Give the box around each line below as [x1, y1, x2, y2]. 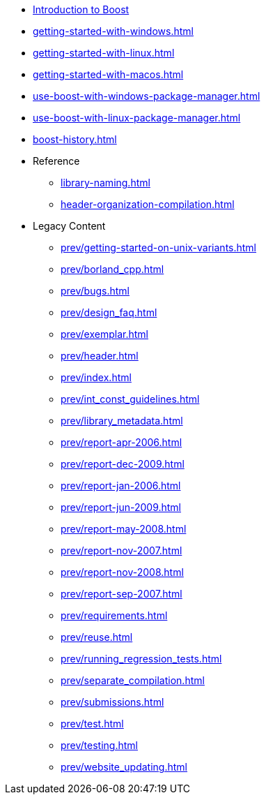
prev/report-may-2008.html [61, 523, 187, 535]
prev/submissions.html [61, 696, 164, 708]
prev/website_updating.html [61, 761, 187, 773]
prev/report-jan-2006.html [61, 480, 181, 491]
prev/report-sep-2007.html [61, 588, 182, 600]
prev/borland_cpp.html [61, 263, 164, 275]
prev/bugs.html [61, 285, 130, 297]
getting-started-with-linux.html [33, 47, 175, 59]
